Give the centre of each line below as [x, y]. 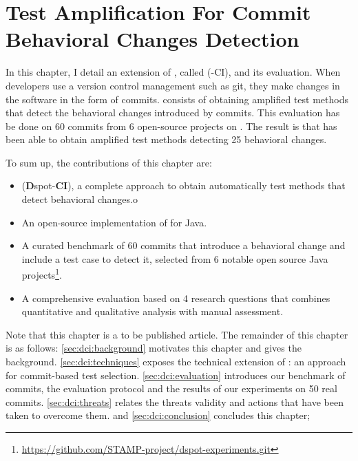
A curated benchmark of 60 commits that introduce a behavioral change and [183, 245]
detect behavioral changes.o [80, 199]
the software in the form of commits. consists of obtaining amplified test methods [177, 99]
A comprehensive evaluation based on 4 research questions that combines [176, 298]
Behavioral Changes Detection [152, 39]
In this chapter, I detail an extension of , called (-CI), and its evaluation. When [173, 72]
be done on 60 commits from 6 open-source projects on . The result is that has [171, 126]
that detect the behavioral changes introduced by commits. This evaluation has [173, 112]
